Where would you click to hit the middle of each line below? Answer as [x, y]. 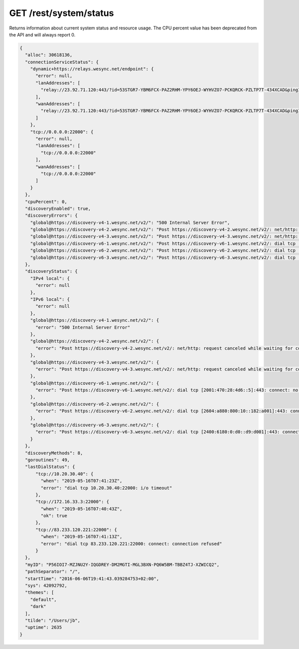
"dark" [38, 607]
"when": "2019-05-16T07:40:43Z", [81, 509]
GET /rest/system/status [62, 13]
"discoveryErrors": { [52, 216]
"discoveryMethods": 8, [54, 453]
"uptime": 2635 [44, 628]
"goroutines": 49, [47, 460]
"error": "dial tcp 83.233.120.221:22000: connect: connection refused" [131, 543]
